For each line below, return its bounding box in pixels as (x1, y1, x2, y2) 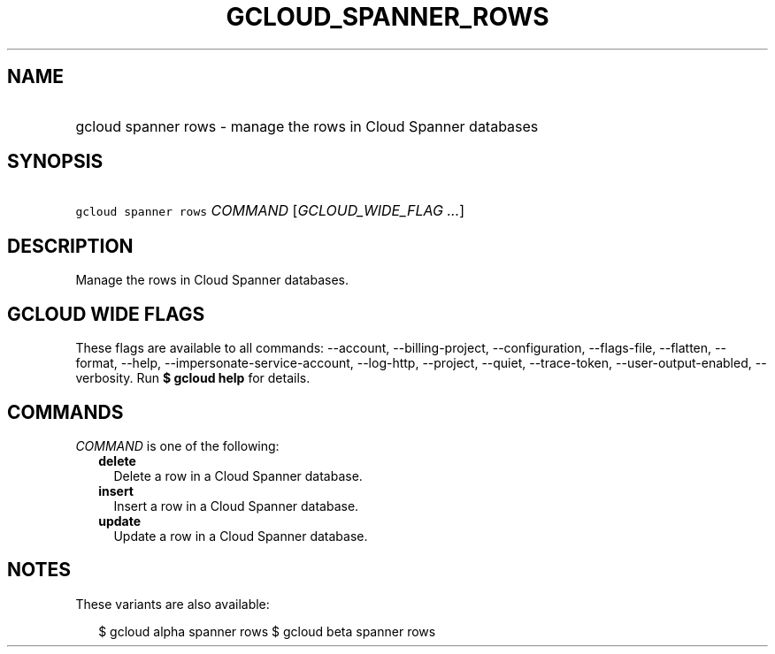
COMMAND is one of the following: (75, 437, 280, 453)
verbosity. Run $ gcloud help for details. (75, 370, 311, 386)
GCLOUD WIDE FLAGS (7, 302, 205, 325)
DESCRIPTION (7, 234, 134, 257)
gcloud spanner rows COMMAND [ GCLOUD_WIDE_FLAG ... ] (75, 202, 465, 220)
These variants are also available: (75, 596, 270, 612)
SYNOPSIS (7, 150, 104, 173)
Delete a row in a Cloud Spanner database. (113, 468, 363, 483)
